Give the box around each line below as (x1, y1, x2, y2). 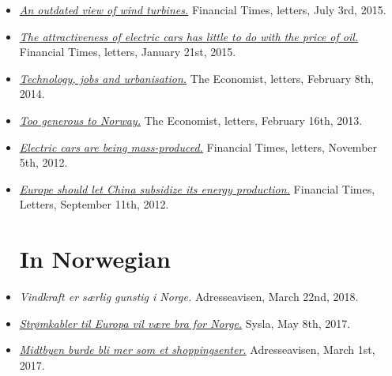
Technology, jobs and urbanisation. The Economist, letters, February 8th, (19, 70, 374, 86)
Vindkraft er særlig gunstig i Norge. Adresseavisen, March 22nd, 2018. (19, 288, 359, 305)
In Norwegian (19, 243, 171, 275)
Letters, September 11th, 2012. (19, 196, 169, 212)
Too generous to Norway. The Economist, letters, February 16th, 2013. (19, 111, 363, 128)
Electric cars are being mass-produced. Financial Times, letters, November (19, 138, 378, 155)
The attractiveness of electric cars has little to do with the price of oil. (19, 28, 359, 44)
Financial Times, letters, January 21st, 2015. (19, 43, 236, 60)
